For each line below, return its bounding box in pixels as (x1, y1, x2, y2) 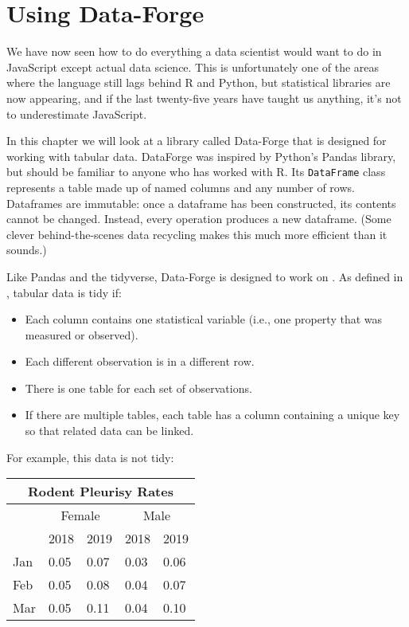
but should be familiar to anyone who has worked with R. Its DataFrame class (6, 163, 386, 180)
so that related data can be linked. (25, 422, 194, 439)
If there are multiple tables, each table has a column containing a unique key (25, 406, 400, 423)
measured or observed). (25, 326, 138, 343)
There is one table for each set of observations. (25, 379, 252, 396)
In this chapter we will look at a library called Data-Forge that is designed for (6, 132, 387, 149)
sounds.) (6, 241, 47, 258)
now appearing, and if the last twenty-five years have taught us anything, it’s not (6, 89, 402, 106)
